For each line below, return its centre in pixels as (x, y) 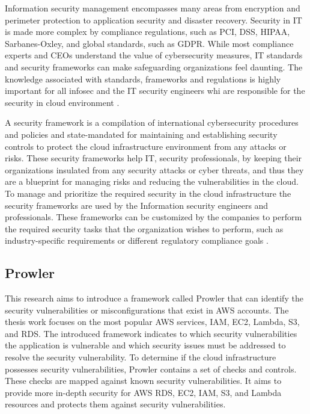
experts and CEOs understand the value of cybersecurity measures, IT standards (154, 55)
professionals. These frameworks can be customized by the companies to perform (153, 217)
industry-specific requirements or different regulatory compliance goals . (137, 240)
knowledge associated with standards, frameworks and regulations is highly (143, 79)
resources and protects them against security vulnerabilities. (115, 404)
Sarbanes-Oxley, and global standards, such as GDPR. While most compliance (149, 43)
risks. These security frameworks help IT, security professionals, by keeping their (153, 158)
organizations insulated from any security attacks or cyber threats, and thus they (154, 169)
